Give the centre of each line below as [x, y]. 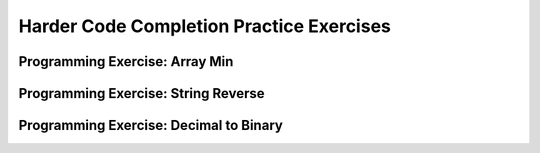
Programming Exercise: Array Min [126, 61]
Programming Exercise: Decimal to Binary [151, 125]
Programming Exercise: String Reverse [141, 93]
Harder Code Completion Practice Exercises [205, 26]
